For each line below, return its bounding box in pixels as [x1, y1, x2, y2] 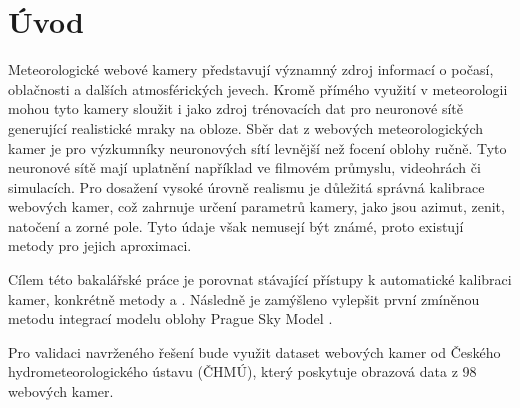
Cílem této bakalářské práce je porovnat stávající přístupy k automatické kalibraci [8, 269, 512, 290]
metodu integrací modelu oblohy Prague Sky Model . [8, 308, 333, 329]
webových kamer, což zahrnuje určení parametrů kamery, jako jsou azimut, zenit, [8, 196, 505, 217]
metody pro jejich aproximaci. [8, 235, 192, 256]
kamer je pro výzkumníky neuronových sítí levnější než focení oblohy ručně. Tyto [8, 137, 507, 158]
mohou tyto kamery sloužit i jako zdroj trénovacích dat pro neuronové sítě [8, 98, 463, 119]
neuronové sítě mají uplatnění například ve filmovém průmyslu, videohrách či [8, 157, 481, 178]
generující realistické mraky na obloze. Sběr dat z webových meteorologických [8, 117, 484, 138]
